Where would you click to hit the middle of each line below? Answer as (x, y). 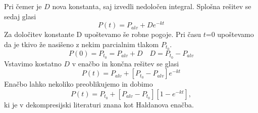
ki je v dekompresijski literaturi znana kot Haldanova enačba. (99, 104)
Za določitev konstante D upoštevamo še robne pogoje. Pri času (103, 34)
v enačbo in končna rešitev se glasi (125, 63)
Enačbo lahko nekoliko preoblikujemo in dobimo (79, 84)
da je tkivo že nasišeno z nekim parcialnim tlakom (82, 44)
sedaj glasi (20, 16)
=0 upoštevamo (230, 34)
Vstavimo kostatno (33, 63)
